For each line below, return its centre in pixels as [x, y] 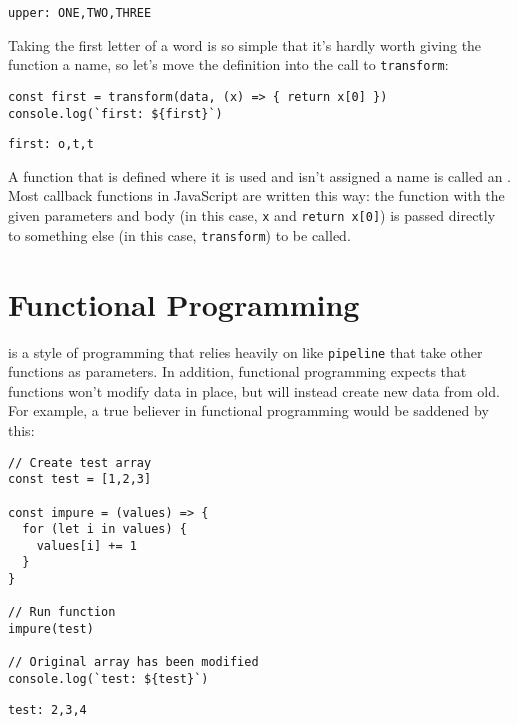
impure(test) [51, 629]
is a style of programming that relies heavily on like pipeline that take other [245, 351]
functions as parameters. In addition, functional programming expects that [237, 371]
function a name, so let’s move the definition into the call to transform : [228, 64]
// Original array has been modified [133, 662]
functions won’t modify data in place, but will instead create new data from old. [254, 390]
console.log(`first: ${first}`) [115, 113]
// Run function [62, 612]
